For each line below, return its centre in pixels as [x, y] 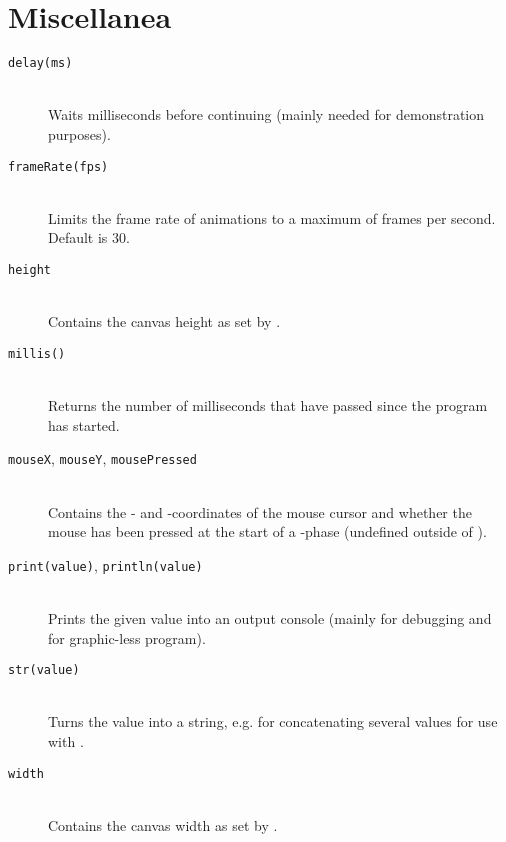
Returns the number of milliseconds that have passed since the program [268, 405]
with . [66, 741]
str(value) [44, 670]
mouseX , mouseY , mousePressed [102, 458]
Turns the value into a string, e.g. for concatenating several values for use [273, 721]
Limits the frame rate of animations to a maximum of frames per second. [272, 217]
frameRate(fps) [58, 166]
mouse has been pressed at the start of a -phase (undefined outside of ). [267, 531]
